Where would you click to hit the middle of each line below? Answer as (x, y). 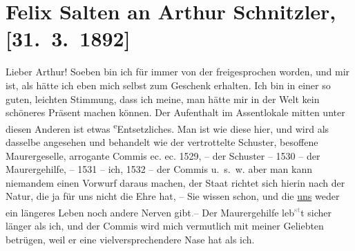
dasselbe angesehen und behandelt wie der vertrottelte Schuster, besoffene (162, 141)
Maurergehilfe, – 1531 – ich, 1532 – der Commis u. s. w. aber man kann (159, 169)
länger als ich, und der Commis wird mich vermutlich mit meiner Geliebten (165, 226)
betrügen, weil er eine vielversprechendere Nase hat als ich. (130, 239)
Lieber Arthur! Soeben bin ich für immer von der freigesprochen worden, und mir (178, 72)
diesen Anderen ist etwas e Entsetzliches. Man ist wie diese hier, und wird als (167, 127)
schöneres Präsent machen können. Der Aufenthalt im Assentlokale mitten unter (175, 112)
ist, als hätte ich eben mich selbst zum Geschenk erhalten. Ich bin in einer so (168, 85)
